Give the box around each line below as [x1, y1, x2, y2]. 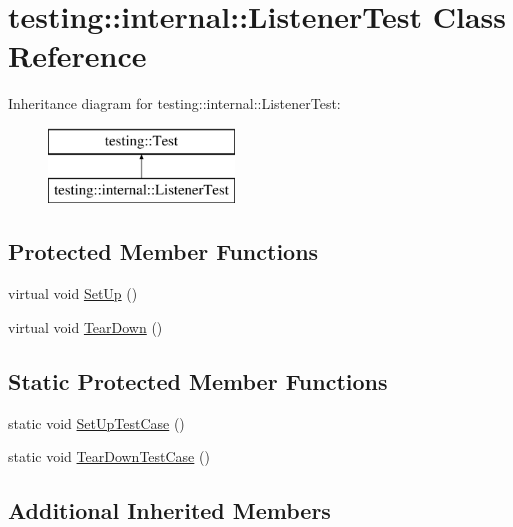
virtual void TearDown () [8, 316, 163, 337]
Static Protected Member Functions [8, 365, 388, 396]
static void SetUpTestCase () [8, 412, 185, 433]
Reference [8, 35, 147, 76]
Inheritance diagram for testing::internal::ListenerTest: [8, 93, 341, 114]
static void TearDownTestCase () [8, 446, 210, 467]
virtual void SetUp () [8, 283, 138, 304]
